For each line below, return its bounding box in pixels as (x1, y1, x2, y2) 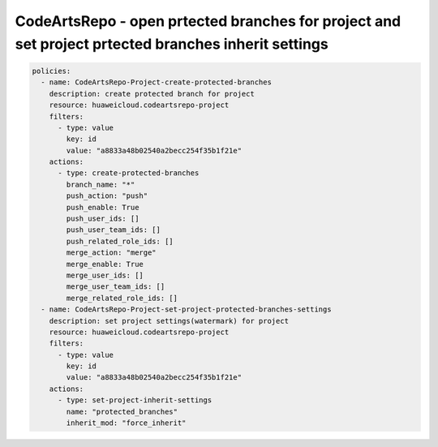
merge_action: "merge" (66, 248, 157, 257)
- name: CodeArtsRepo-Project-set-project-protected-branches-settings (41, 305, 332, 314)
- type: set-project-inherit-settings (58, 396, 213, 405)
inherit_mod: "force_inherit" (66, 419, 187, 428)
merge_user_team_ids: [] (66, 282, 165, 291)
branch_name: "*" (66, 179, 135, 189)
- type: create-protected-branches (58, 169, 200, 178)
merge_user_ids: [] (66, 270, 144, 280)
